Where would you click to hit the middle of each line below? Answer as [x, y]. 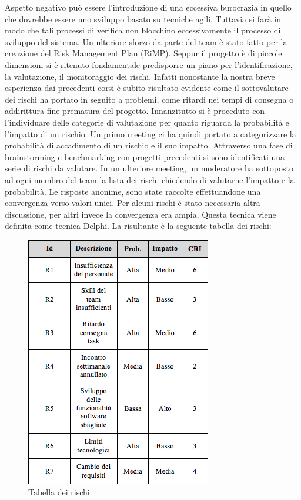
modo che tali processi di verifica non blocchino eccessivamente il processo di [143, 30]
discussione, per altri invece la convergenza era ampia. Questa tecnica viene [141, 214]
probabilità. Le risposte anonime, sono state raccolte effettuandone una [133, 191]
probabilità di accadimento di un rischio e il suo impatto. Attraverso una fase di [149, 145]
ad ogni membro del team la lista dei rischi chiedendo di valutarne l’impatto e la [150, 179]
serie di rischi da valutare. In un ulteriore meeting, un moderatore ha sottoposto [149, 168]
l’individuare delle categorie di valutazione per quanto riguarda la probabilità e [147, 122]
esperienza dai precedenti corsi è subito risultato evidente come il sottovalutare [147, 88]
